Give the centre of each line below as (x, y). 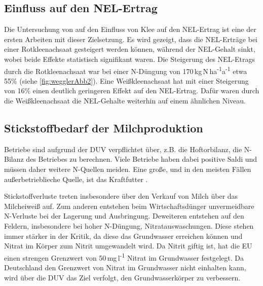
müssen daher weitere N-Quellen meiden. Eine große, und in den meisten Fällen (128, 169)
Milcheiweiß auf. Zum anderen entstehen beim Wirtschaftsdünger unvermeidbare (129, 206)
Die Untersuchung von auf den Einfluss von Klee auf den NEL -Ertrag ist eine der (130, 29)
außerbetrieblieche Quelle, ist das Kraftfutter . (76, 179)
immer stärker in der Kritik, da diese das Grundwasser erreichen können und (123, 236)
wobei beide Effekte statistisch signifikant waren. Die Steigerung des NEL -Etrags (130, 59)
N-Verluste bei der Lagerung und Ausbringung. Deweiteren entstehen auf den (124, 216)
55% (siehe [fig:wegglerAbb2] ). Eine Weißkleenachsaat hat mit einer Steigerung (126, 80)
